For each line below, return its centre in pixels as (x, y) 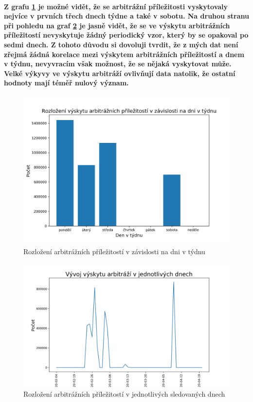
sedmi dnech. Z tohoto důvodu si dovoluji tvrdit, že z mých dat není (121, 44)
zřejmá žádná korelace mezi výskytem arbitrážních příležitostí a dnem (124, 54)
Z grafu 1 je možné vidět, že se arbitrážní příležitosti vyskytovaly (116, 6)
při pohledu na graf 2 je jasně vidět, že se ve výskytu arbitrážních (117, 25)
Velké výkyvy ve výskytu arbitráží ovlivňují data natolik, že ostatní (120, 73)
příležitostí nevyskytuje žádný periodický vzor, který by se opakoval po (126, 35)
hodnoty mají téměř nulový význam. (66, 83)
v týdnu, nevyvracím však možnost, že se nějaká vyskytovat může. (118, 64)
